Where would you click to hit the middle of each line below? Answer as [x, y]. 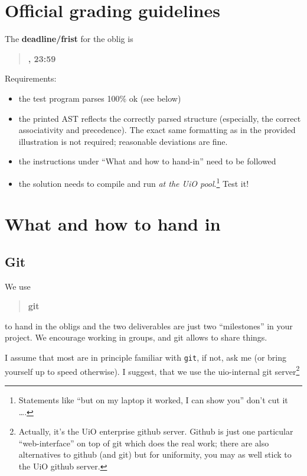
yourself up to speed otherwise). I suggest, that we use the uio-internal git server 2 [152, 370]
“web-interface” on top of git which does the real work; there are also [144, 443]
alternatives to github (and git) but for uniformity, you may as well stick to [155, 454]
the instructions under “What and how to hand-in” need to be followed [147, 161]
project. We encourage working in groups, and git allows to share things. [136, 337]
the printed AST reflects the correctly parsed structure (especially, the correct [160, 118]
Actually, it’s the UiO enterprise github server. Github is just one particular [156, 431]
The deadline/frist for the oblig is [69, 39]
